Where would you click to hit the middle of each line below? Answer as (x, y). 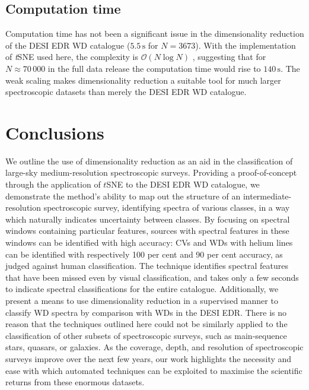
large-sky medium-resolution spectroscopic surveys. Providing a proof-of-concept (151, 172)
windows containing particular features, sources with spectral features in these (147, 231)
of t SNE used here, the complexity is (72, 57)
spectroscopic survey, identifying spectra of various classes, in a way (167, 207)
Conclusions (55, 132)
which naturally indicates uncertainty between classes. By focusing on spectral (148, 219)
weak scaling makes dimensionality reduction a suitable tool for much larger (143, 80)
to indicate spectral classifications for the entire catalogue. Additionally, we (142, 289)
